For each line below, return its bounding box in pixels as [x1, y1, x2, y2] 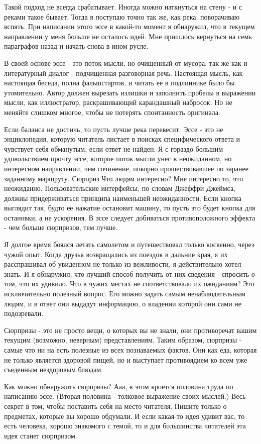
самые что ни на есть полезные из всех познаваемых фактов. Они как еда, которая [4, 345, 257, 355]
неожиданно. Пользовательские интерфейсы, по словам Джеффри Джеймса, [4, 183, 236, 193]
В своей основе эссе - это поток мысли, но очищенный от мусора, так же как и [4, 57, 247, 68]
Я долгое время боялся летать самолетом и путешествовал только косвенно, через [4, 239, 254, 250]
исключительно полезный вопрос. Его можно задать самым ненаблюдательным [4, 288, 245, 299]
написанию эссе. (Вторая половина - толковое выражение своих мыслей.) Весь [4, 391, 246, 401]
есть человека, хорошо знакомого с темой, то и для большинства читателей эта [4, 420, 246, 431]
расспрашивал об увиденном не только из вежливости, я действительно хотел [4, 259, 241, 269]
